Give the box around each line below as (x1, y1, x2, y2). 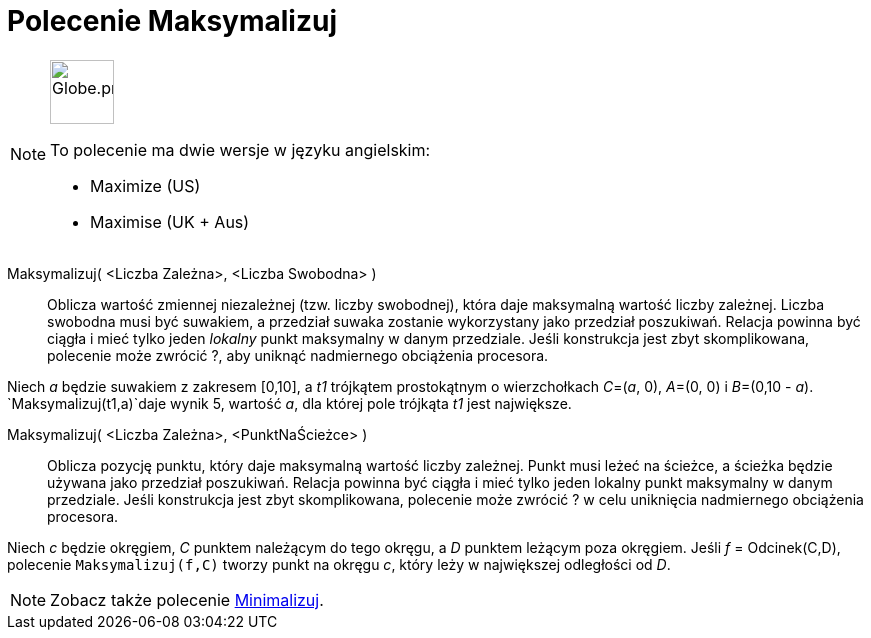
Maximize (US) (90, 175, 201, 196)
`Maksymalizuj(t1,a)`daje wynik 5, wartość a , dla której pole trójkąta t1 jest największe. (7, 394, 572, 412)
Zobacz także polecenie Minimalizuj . (50, 589, 324, 610)
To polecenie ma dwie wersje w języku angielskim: (50, 139, 431, 160)
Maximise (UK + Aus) (90, 211, 250, 232)
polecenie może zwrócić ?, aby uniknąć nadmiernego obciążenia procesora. (47, 346, 549, 364)
